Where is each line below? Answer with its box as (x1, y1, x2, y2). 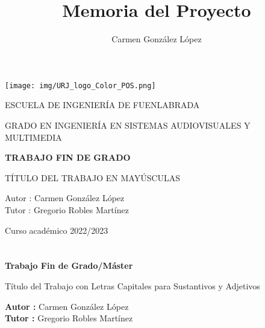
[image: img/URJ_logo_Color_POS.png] (5, 81, 156, 90)
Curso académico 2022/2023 (5, 223, 108, 236)
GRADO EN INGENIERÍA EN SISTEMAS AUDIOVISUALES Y (5, 118, 251, 131)
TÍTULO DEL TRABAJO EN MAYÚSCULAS (5, 171, 181, 184)
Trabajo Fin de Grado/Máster (5, 259, 133, 272)
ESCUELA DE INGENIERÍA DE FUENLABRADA (5, 98, 200, 111)
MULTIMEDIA (5, 130, 62, 143)
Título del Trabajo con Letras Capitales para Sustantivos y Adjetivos (5, 279, 260, 292)
